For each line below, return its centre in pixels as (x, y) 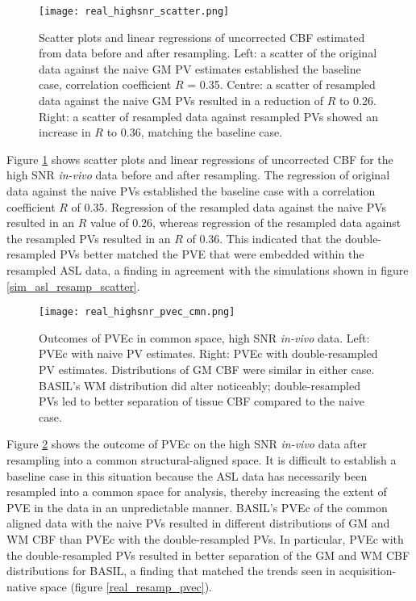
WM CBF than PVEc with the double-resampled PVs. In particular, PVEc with (205, 538)
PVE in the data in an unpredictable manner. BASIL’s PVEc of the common (197, 507)
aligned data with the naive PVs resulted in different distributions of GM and (198, 523)
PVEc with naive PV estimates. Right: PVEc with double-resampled (208, 353)
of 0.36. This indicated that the (264, 238)
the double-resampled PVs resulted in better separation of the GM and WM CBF (208, 555)
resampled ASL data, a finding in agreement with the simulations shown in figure (208, 269)
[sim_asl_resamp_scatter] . (73, 286)
